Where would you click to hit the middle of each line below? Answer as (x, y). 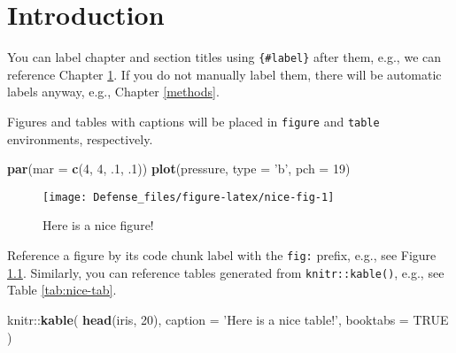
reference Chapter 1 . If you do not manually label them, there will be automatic (224, 74)
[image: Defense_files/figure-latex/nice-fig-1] (189, 197)
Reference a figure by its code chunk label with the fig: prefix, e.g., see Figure (222, 255)
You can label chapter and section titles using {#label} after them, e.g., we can (224, 57)
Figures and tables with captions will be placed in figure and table (193, 121)
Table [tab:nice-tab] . (62, 290)
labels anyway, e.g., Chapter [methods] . (113, 92)
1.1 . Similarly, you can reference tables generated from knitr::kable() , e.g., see (226, 272)
